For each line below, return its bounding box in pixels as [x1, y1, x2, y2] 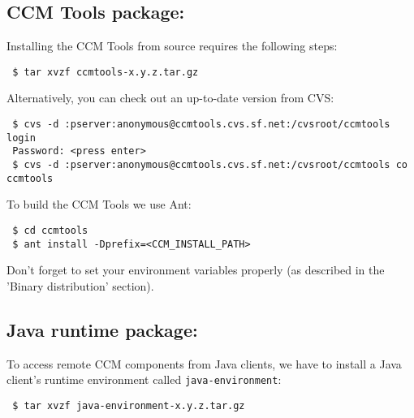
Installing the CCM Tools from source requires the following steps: [6, 37, 338, 54]
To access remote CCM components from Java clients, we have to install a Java [6, 355, 402, 372]
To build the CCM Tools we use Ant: [6, 196, 192, 213]
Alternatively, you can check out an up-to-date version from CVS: [6, 89, 334, 106]
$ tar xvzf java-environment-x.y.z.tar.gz [12, 399, 245, 412]
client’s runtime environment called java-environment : [6, 371, 282, 388]
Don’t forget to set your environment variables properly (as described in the [6, 261, 385, 278]
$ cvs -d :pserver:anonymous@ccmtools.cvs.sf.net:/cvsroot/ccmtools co [12, 159, 408, 171]
